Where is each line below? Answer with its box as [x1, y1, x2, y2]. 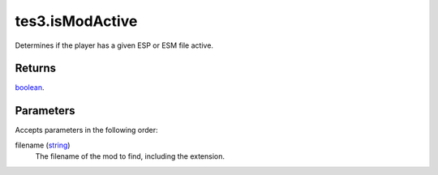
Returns [15, 62, 57, 75]
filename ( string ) [15, 140, 71, 150]
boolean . [15, 83, 45, 92]
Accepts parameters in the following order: [15, 126, 158, 135]
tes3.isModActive [15, 12, 138, 30]
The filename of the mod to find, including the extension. [35, 152, 225, 161]
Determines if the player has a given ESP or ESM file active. [15, 41, 214, 50]
